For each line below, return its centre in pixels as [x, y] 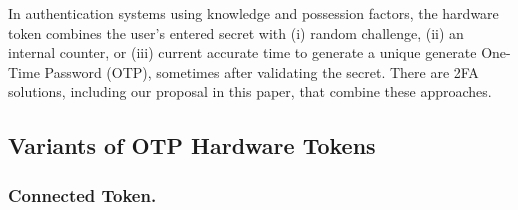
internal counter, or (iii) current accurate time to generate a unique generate [242, 52]
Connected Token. [82, 194]
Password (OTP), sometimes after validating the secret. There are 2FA [261, 71]
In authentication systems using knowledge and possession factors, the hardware [253, 13]
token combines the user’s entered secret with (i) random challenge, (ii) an [236, 32]
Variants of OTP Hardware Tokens [192, 145]
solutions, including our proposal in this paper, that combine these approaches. [250, 91]
